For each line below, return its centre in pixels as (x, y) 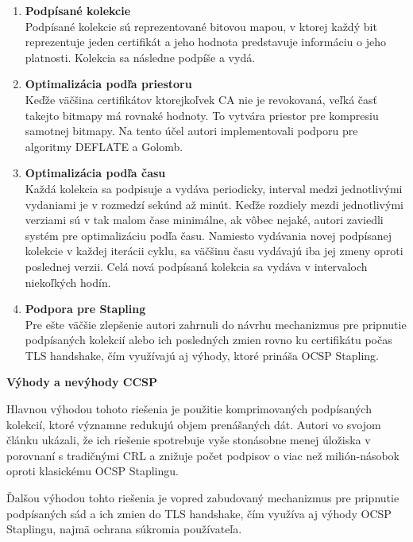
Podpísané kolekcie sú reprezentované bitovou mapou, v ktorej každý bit (201, 26)
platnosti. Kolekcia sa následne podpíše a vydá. (140, 57)
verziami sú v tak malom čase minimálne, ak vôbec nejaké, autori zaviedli (204, 220)
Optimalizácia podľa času (95, 173)
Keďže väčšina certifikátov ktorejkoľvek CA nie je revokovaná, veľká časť (201, 99)
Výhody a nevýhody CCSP (82, 382)
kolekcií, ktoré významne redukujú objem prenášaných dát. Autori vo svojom (194, 424)
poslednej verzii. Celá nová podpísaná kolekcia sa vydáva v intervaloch (196, 266)
